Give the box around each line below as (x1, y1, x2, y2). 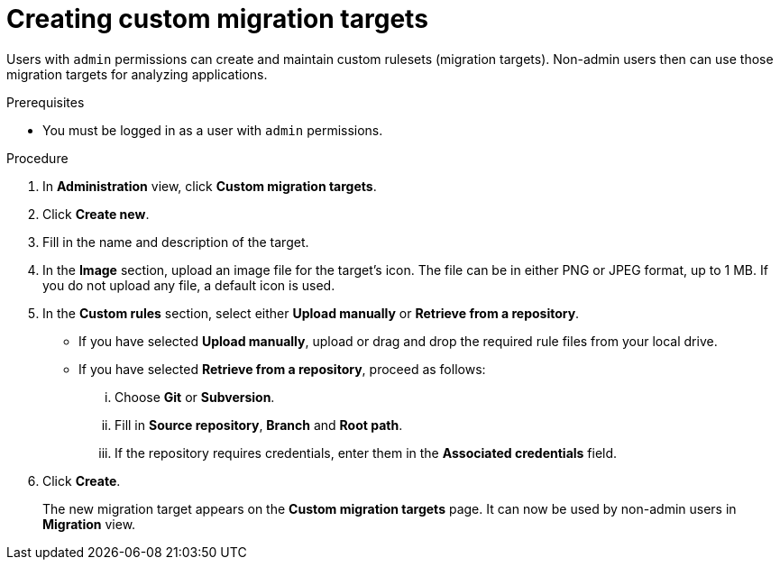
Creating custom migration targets (6, 4, 428, 34)
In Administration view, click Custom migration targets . (42, 178, 377, 194)
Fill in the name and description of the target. (42, 233, 309, 250)
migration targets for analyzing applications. (6, 66, 268, 82)
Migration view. (42, 516, 136, 532)
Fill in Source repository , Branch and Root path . (115, 416, 403, 433)
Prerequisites (6, 94, 85, 110)
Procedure (6, 150, 69, 166)
